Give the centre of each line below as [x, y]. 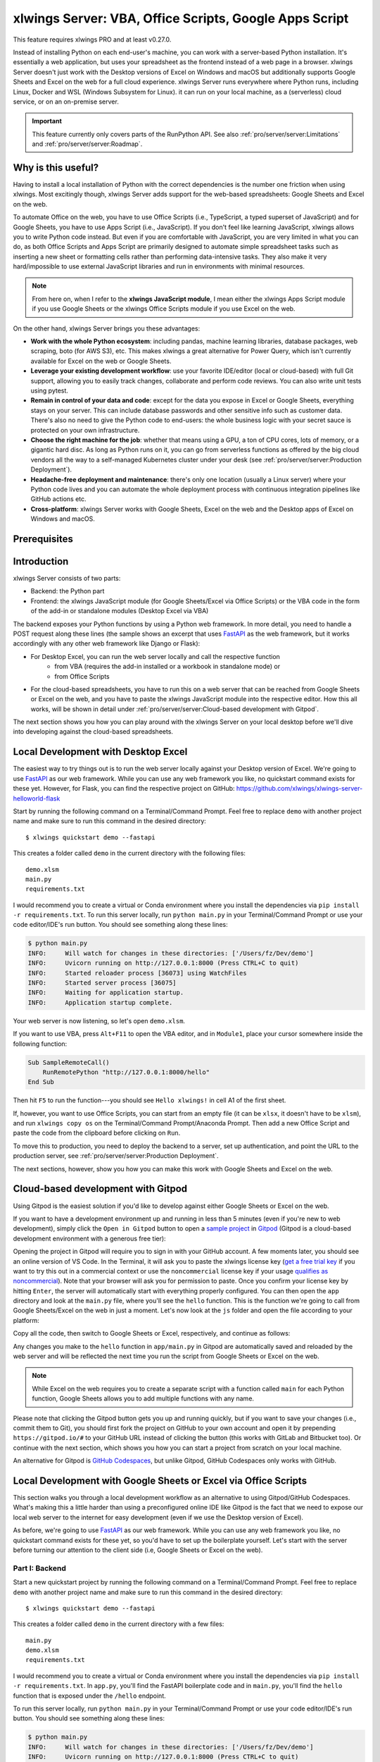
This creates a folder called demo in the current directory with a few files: [119, 1624]
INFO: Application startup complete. [100, 1002]
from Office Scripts [82, 676]
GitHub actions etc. [59, 499]
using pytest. [49, 390]
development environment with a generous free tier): [89, 1238]
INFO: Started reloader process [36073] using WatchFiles [137, 973]
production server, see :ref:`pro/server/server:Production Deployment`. [116, 1156]
